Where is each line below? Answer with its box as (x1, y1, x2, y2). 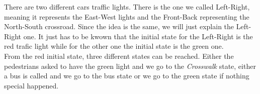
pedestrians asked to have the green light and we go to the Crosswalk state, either (4, 60, 256, 71)
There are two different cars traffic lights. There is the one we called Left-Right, (4, 2, 250, 12)
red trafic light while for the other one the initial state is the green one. (4, 41, 224, 51)
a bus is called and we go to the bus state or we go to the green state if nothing (4, 70, 249, 81)
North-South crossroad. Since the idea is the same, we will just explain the (4, 21, 234, 32)
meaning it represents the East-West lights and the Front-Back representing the (4, 11, 249, 22)
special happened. (4, 80, 59, 90)
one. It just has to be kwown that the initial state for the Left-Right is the (23, 31, 253, 41)
